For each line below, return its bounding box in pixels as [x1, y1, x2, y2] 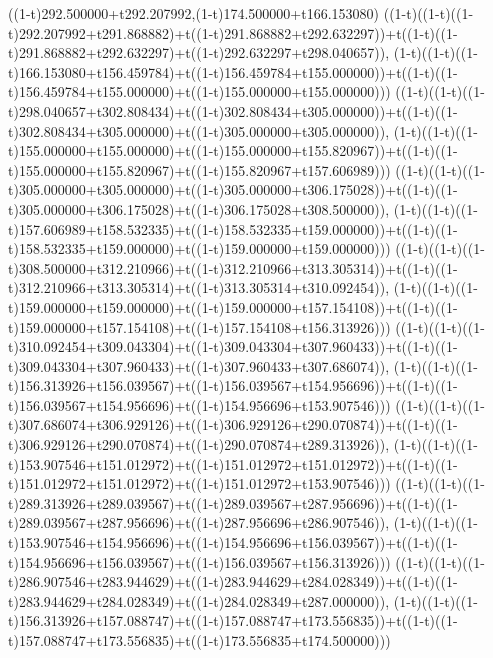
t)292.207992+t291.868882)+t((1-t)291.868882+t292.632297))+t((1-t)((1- [8, 22, 458, 43]
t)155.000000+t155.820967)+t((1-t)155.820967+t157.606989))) [8, 159, 391, 180]
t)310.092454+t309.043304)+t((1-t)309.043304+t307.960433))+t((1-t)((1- [8, 336, 458, 357]
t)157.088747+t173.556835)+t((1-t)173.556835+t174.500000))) [8, 630, 391, 650]
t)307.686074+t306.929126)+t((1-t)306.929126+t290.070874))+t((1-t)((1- [8, 414, 458, 435]
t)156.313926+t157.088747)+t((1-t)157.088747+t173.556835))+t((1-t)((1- [8, 610, 458, 631]
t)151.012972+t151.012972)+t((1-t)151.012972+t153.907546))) [8, 473, 391, 494]
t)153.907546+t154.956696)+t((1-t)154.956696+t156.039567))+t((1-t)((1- [8, 532, 458, 553]
